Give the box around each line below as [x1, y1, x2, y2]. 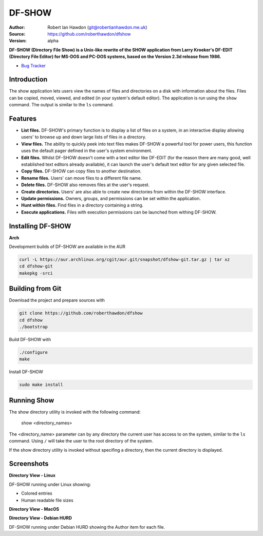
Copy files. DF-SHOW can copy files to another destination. [21, 168, 142, 174]
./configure [19, 350, 48, 355]
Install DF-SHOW [9, 369, 43, 375]
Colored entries [21, 490, 53, 497]
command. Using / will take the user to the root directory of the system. [9, 438, 153, 444]
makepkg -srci [19, 270, 53, 276]
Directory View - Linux [9, 473, 56, 479]
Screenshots [9, 459, 49, 468]
